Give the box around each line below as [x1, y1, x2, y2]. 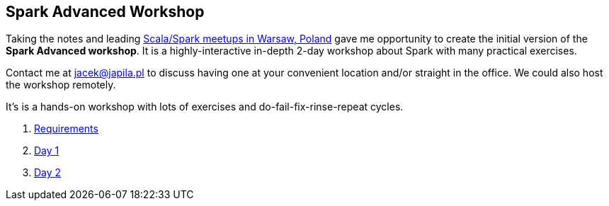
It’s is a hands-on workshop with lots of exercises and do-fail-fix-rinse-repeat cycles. [6, 101, 404, 113]
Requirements [34, 122, 98, 135]
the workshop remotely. [6, 79, 116, 91]
